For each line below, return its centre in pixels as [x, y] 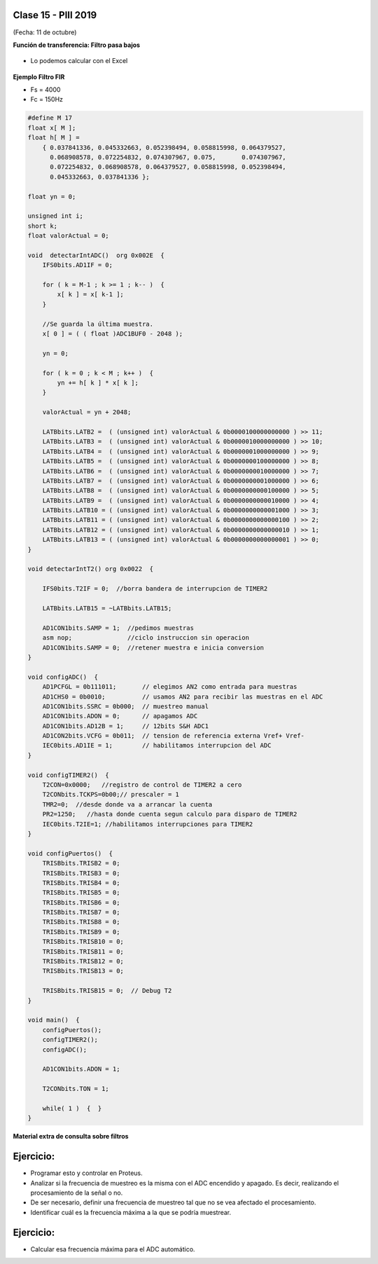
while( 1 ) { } [72, 1108]
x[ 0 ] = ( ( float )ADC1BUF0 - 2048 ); [113, 334]
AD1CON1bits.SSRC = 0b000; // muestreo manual [126, 706]
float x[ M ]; [52, 128]
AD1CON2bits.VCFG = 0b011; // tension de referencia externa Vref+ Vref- [173, 736]
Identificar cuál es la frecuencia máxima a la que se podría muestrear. [131, 1212]
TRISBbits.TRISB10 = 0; [83, 942]
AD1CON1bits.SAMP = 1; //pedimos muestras [118, 628]
